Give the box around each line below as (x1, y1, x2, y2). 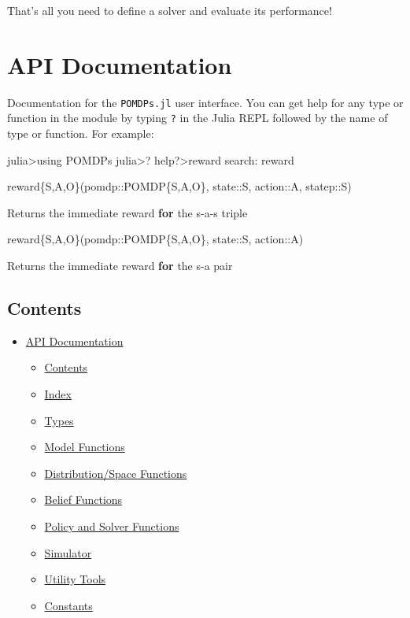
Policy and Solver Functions (44, 517, 179, 534)
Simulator (44, 544, 92, 561)
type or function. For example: (7, 125, 154, 142)
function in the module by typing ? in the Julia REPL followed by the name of (7, 109, 388, 126)
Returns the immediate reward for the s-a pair (7, 257, 233, 273)
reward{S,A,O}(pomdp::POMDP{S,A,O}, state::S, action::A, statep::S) (7, 178, 352, 194)
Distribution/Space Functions (44, 464, 187, 481)
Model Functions (44, 439, 125, 455)
